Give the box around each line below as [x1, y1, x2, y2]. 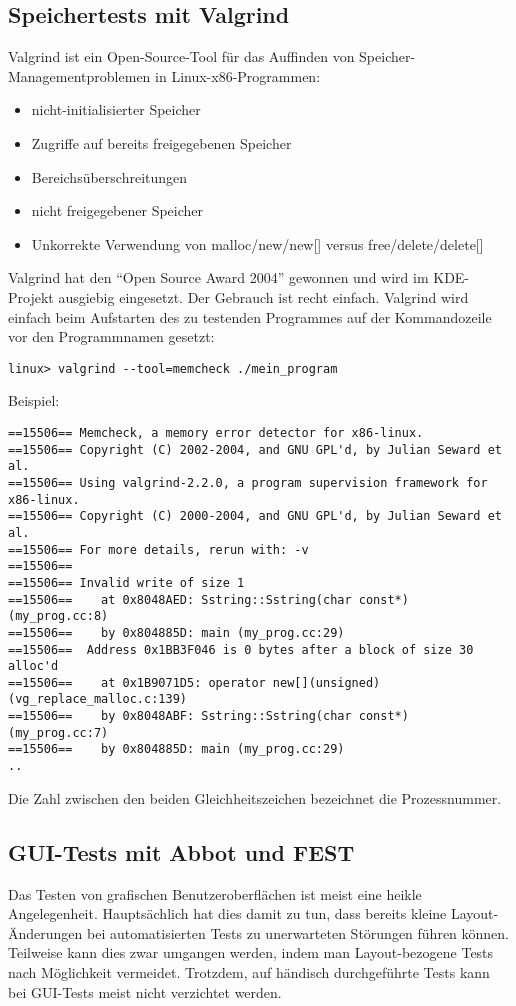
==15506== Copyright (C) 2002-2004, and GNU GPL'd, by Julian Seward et [8, 442, 502, 457]
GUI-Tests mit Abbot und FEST [8, 836, 355, 867]
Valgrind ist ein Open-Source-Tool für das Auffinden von [8, 46, 355, 67]
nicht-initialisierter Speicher [31, 99, 201, 120]
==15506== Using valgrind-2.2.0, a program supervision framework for [8, 475, 488, 490]
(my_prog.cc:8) [8, 609, 109, 624]
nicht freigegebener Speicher [31, 200, 204, 221]
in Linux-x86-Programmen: [155, 65, 321, 86]
